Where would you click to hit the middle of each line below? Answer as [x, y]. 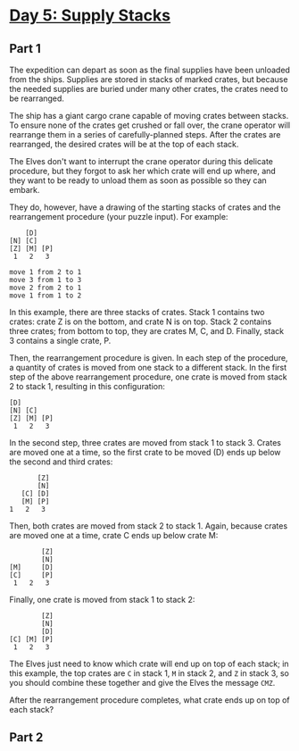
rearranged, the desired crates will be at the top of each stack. [124, 144]
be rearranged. [37, 98]
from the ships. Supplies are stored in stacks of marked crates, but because [149, 79]
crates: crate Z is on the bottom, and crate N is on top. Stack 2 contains [141, 321]
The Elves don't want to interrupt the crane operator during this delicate [141, 161]
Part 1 [25, 49]
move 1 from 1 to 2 [46, 296]
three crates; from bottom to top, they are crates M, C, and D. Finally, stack [146, 331]
